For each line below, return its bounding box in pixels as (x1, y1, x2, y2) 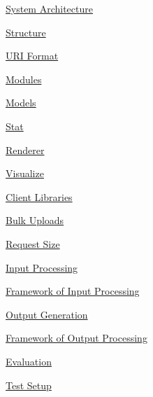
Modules (6, 71, 42, 86)
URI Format (6, 48, 59, 63)
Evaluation (6, 354, 52, 368)
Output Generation (6, 307, 88, 321)
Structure (6, 25, 46, 39)
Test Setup (6, 377, 52, 392)
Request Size (6, 236, 60, 251)
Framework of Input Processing (6, 284, 140, 298)
